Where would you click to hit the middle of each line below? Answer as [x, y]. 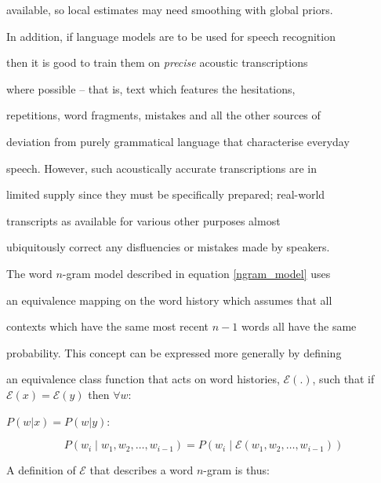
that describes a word [142, 470]
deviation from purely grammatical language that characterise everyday [178, 141]
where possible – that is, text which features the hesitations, [151, 88]
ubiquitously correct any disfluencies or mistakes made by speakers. [168, 247]
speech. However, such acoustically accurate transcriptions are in [162, 168]
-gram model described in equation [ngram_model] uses [196, 273]
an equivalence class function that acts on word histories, [143, 379]
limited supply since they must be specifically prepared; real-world [166, 194]
